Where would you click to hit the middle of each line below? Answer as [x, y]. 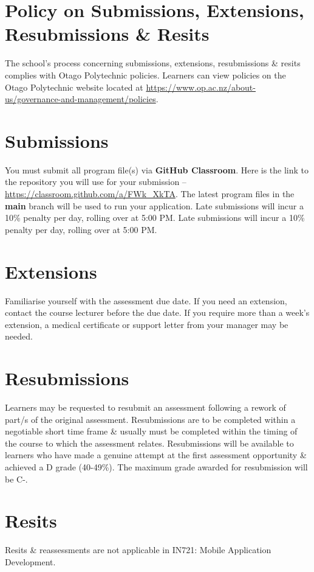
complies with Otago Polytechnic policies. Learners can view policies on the [145, 75]
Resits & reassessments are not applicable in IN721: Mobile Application [138, 550]
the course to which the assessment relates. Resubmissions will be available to [149, 443]
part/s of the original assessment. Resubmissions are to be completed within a [150, 419]
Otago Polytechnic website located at [74, 87]
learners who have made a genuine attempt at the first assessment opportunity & [156, 455]
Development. [30, 561]
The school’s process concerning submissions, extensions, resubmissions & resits [153, 63]
